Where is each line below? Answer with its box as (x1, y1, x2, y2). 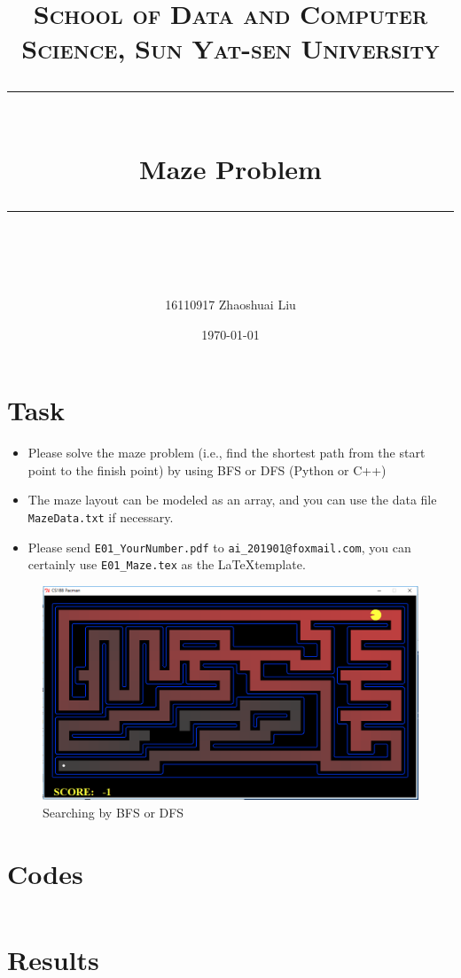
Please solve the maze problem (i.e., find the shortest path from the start (27, 443, 426, 462)
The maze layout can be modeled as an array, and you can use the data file (27, 490, 437, 509)
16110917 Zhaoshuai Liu (165, 295, 296, 314)
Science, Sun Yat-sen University (21, 30, 440, 67)
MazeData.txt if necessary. (27, 508, 174, 527)
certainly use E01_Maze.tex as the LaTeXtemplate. (27, 555, 306, 574)
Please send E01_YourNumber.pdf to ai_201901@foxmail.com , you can (27, 537, 411, 556)
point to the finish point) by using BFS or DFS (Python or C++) (27, 460, 387, 479)
